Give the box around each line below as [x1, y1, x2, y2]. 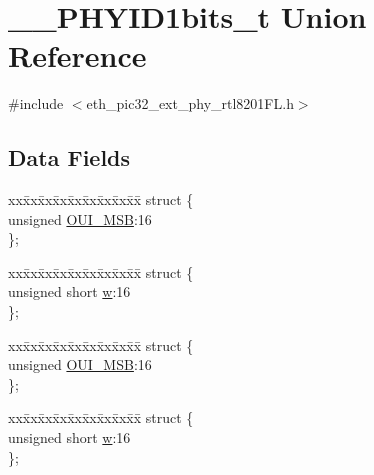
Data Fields [8, 142, 131, 173]
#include [8, 93, 64, 114]
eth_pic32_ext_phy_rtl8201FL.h [86, 93, 294, 114]
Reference [8, 35, 147, 76]
